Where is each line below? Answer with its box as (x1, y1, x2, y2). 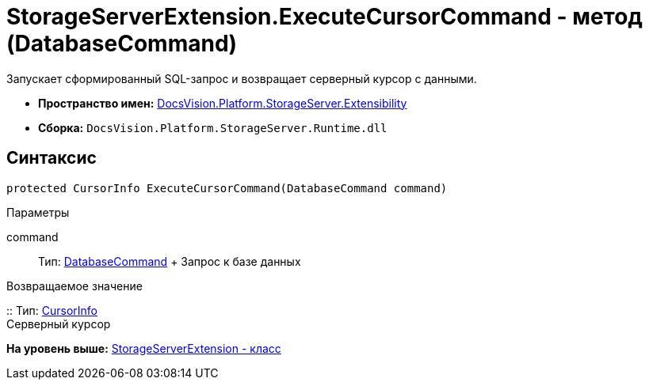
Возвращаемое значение (6, 278, 143, 293)
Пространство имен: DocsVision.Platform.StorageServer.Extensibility (38, 96, 407, 110)
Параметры (6, 205, 70, 219)
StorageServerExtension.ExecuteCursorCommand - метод (6, 3, 643, 30)
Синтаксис (6, 148, 97, 168)
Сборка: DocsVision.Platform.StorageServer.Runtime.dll (38, 120, 387, 134)
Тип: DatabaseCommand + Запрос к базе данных (38, 254, 301, 268)
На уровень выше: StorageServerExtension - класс (6, 341, 281, 355)
